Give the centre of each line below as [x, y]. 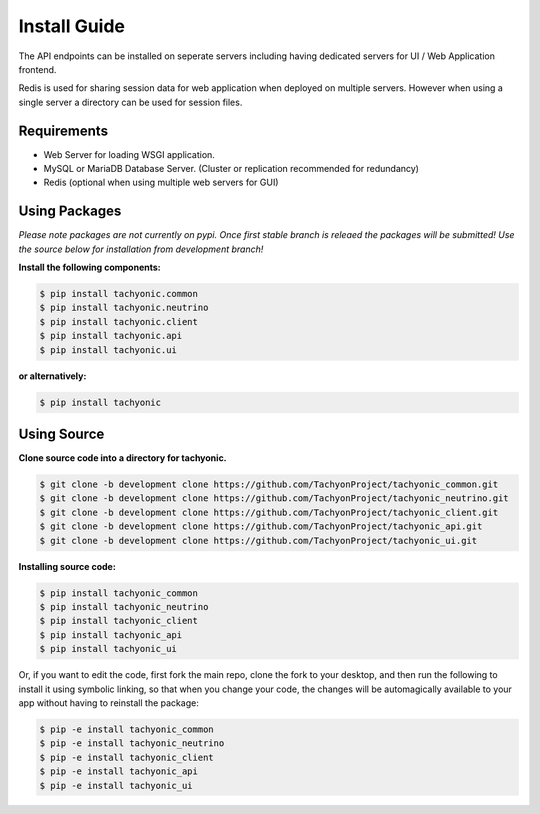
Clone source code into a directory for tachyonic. [122, 458]
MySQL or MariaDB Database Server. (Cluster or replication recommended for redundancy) [231, 169]
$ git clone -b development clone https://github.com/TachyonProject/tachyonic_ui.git [258, 540]
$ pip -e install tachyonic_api [119, 771]
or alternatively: [52, 376]
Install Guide [71, 26]
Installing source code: [67, 566]
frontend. [37, 69]
